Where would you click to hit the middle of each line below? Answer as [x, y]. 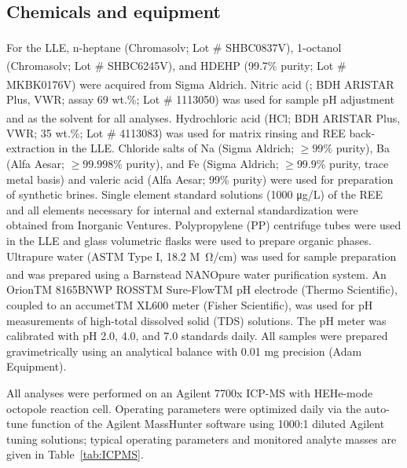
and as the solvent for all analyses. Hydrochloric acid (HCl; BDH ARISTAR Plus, [203, 117]
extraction [31, 148]
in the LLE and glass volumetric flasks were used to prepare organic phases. [189, 240]
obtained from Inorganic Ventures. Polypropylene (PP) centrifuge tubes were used [204, 225]
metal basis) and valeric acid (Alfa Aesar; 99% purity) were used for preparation [200, 179]
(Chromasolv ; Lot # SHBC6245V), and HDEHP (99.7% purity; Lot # [176, 66]
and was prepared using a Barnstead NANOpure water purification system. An [196, 274]
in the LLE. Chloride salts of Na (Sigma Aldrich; [176, 148]
